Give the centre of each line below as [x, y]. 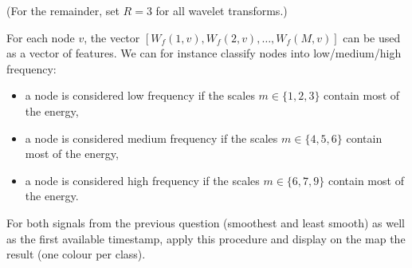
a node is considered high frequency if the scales [142, 180]
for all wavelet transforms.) [222, 10]
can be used [372, 37]
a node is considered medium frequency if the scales [151, 138]
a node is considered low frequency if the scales [140, 95]
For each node [41, 37]
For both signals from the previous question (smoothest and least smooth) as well [206, 222]
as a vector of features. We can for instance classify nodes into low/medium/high [204, 53]
